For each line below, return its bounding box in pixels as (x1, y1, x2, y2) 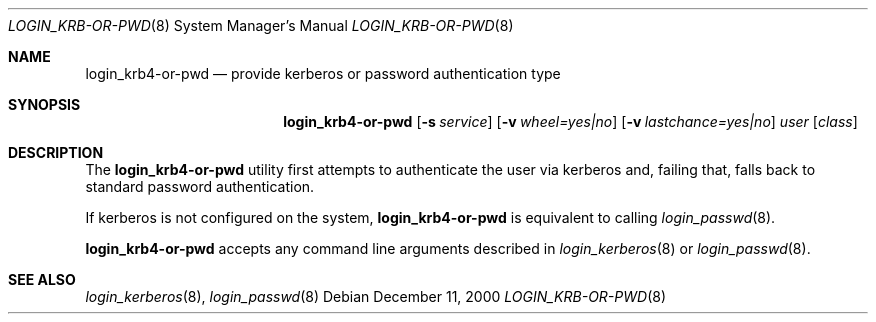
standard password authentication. (85, 178, 315, 195)
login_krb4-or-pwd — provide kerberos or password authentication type (85, 65, 561, 82)
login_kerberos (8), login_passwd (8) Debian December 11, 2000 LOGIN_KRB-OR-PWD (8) (85, 288, 667, 305)
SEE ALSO (8, 271, 76, 288)
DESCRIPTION (8, 144, 104, 161)
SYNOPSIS (8, 96, 81, 113)
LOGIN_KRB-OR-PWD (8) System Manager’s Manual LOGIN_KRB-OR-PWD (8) (8, 17, 514, 34)
